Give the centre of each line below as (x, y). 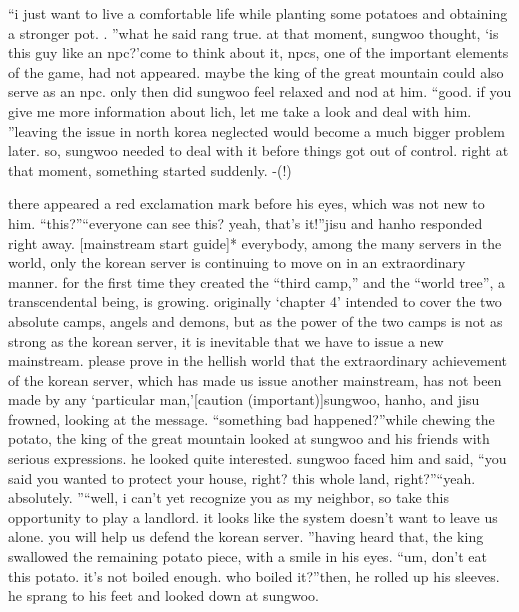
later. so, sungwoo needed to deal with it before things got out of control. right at (258, 150)
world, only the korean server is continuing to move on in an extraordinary (237, 262)
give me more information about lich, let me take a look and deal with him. (240, 110)
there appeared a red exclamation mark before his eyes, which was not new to (246, 203)
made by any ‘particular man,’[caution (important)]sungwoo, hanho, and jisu (244, 399)
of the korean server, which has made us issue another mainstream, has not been (255, 379)
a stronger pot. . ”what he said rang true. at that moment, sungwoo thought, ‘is (253, 32)
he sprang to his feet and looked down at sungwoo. (163, 595)
